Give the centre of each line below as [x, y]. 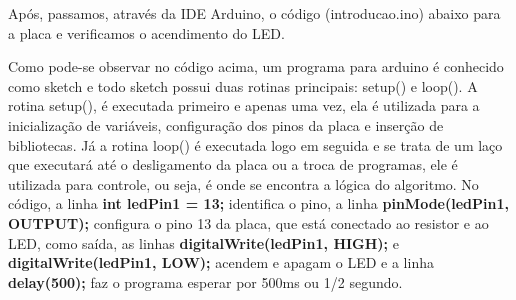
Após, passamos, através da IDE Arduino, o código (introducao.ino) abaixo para [254, 13]
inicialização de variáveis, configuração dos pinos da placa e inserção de [226, 124]
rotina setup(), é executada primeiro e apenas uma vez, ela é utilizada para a [244, 105]
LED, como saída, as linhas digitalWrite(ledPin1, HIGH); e [203, 242]
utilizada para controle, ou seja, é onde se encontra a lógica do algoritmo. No [243, 183]
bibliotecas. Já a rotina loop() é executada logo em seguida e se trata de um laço [255, 144]
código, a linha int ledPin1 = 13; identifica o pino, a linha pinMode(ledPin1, [258, 203]
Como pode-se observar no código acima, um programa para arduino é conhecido [256, 66]
